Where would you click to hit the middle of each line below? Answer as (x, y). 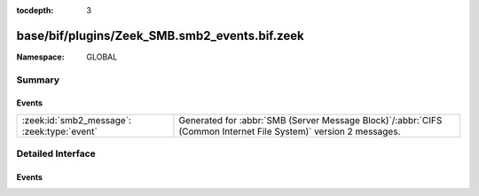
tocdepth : (35, 10)
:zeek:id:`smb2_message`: (77, 120)
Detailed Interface (56, 153)
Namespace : (41, 57)
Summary (38, 80)
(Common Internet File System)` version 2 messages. (290, 131)
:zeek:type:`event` (59, 131)
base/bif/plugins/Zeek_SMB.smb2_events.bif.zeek (161, 35)
